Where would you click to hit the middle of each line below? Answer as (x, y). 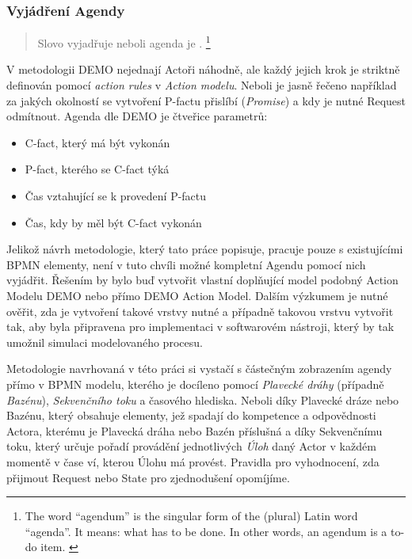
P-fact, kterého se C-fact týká (97, 169)
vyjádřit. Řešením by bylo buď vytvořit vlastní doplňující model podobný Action (202, 280)
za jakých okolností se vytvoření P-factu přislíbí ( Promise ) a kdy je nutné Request (206, 100)
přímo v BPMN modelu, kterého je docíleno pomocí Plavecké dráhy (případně (195, 384)
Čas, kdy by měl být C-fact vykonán (113, 222)
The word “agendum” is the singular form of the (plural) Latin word (191, 516)
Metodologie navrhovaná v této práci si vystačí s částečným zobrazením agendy (199, 369)
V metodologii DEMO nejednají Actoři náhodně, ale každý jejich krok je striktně (203, 69)
